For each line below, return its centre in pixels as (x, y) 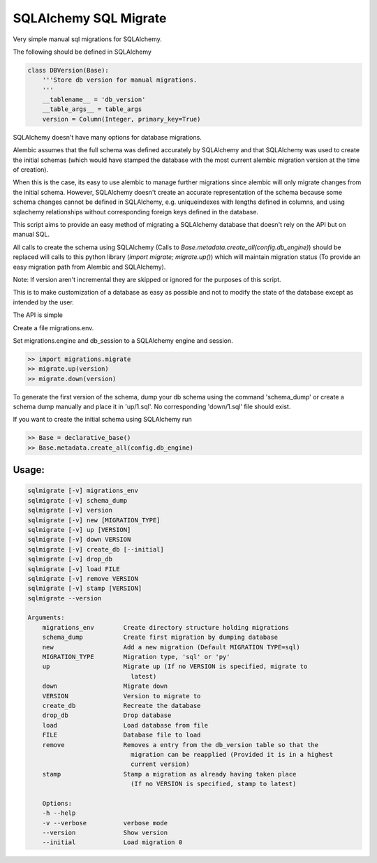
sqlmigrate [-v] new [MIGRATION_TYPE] (94, 520)
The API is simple (38, 315)
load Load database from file (125, 725)
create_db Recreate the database (121, 706)
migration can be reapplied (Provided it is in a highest (232, 754)
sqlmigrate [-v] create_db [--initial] (96, 549)
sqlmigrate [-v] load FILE (74, 569)
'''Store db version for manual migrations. (120, 80)
